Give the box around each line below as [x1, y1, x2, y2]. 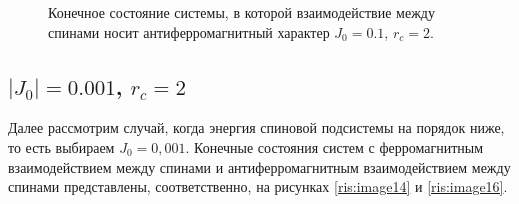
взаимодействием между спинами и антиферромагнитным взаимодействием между [8, 156, 511, 177]
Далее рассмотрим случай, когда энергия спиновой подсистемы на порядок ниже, [8, 117, 505, 138]
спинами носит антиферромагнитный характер [48, 21, 330, 42]
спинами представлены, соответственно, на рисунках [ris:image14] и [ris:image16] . [8, 176, 508, 197]
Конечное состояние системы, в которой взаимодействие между [48, 2, 435, 22]
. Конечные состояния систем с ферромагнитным [185, 136, 484, 157]
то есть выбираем [8, 136, 115, 157]
